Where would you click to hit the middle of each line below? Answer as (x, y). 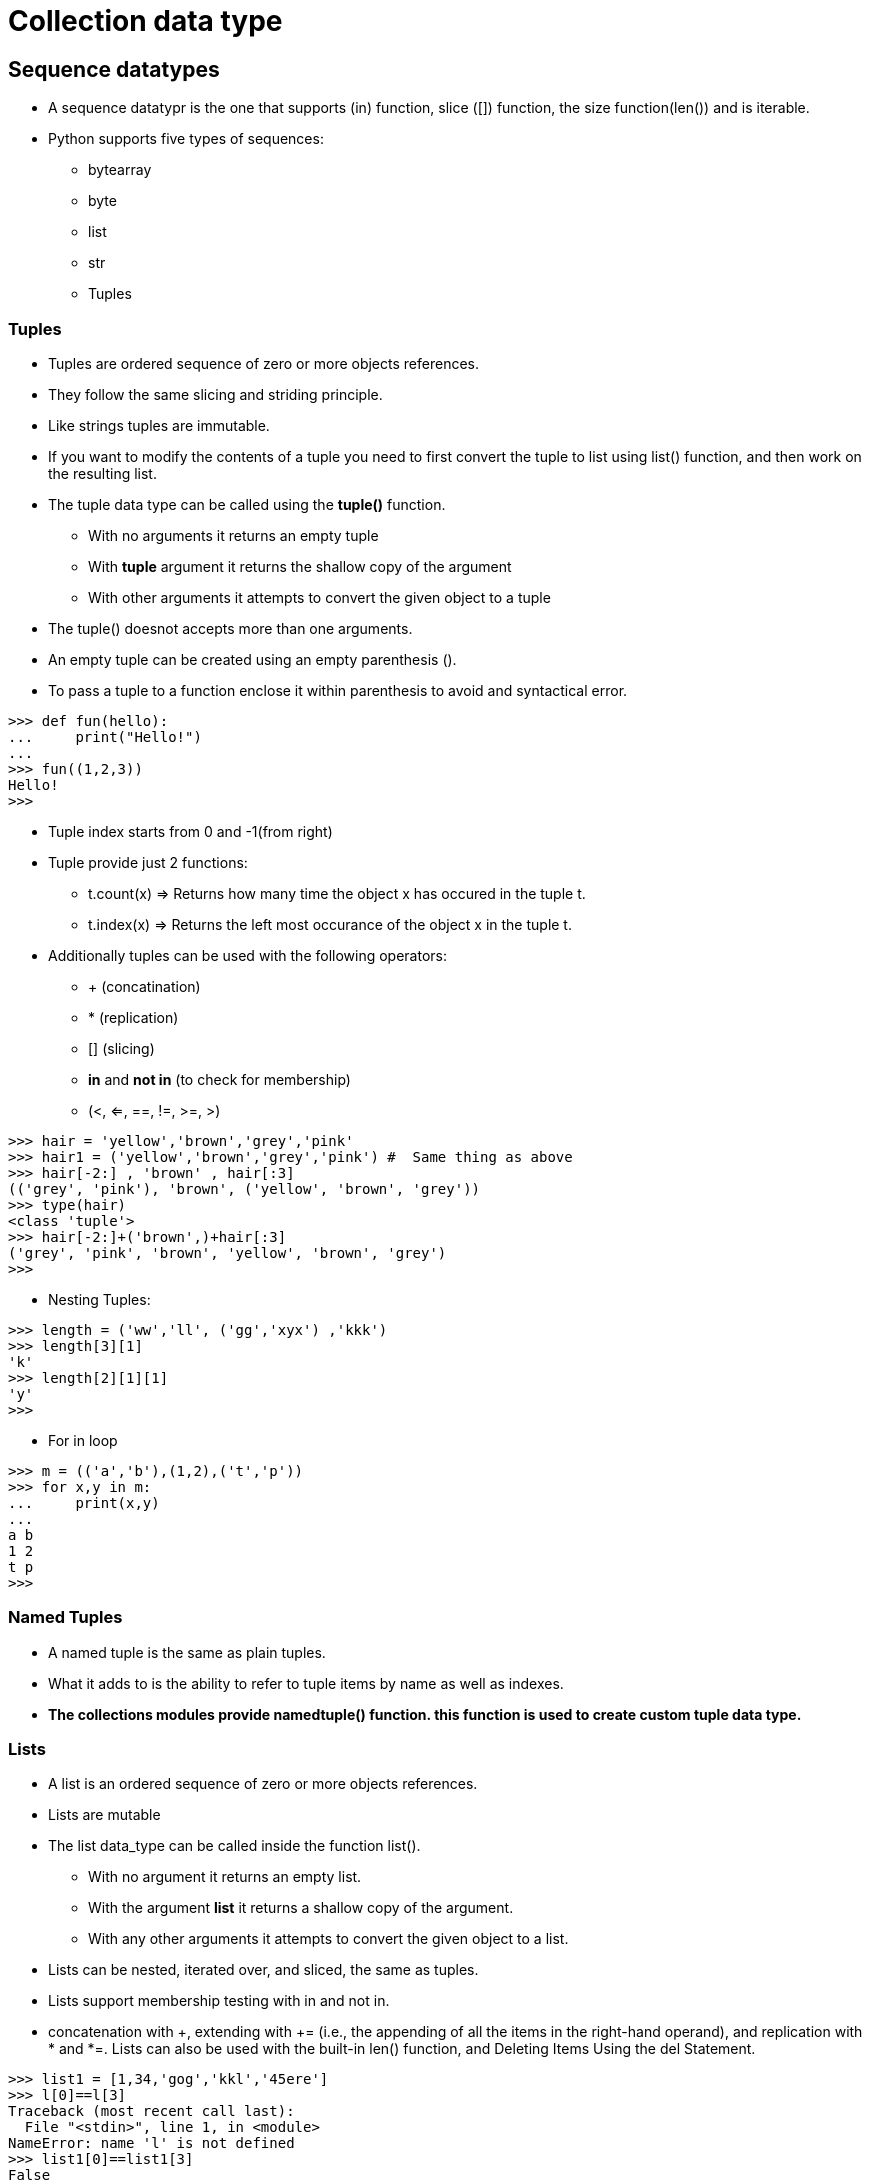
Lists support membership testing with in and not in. (219, 2001)
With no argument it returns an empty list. (225, 1877)
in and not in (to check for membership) (219, 1079)
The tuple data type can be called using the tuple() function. (247, 504)
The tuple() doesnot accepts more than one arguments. (230, 628)
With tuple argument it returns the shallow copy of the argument (300, 566)
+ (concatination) (144, 986)
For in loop (83, 1440)
